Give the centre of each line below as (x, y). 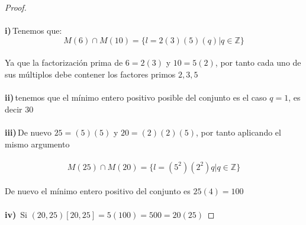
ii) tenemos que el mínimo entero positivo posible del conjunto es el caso (136, 97)
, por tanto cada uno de (258, 62)
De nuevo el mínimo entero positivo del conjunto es (98, 191)
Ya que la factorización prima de (64, 62)
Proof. (16, 7)
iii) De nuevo (28, 132)
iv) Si (16, 214)
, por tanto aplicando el (239, 132)
